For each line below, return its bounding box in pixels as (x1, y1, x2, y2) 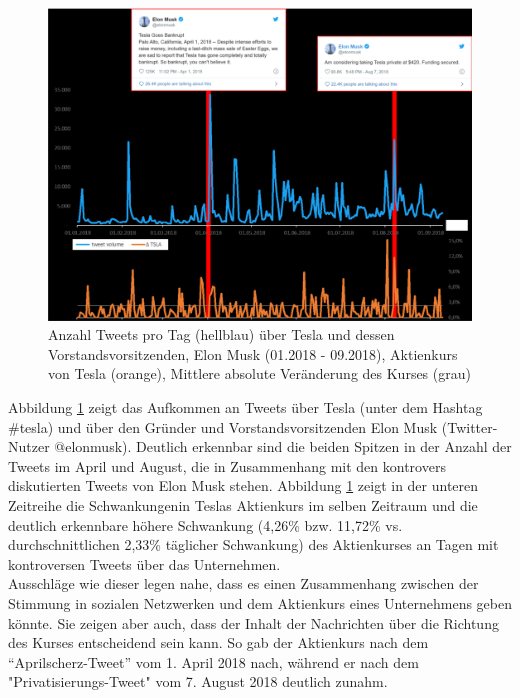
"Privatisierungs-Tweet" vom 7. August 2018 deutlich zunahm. (8, 671, 388, 692)
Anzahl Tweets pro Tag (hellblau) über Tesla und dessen (48, 324, 395, 345)
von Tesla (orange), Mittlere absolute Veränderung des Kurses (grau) (48, 363, 471, 384)
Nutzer (8, 436, 50, 457)
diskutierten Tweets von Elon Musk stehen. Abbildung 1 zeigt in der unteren (8, 475, 479, 496)
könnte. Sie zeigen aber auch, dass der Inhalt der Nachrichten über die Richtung (8, 612, 499, 633)
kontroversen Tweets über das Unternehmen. (8, 553, 281, 574)
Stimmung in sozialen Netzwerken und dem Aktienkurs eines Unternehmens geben (8, 592, 513, 613)
